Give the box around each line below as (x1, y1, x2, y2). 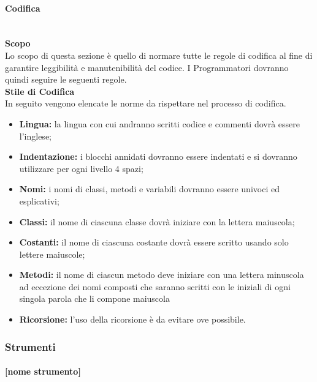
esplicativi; (19, 194, 59, 207)
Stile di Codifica (5, 84, 75, 97)
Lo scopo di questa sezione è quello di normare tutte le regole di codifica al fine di (5, 48, 313, 61)
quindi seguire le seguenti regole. (5, 73, 127, 86)
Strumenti (5, 339, 56, 354)
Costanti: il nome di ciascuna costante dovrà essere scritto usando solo (19, 236, 289, 249)
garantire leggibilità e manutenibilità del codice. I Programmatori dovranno (5, 61, 289, 73)
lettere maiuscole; (19, 247, 85, 260)
